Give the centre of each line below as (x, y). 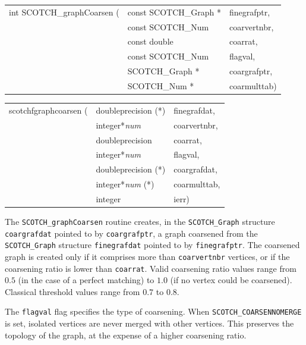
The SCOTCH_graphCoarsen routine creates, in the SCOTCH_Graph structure (140, 221)
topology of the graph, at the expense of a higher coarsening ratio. (126, 335)
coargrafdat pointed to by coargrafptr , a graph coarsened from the (131, 233)
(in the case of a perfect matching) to (86, 280)
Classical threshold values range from (72, 291)
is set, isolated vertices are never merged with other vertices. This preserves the (149, 323)
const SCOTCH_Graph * (174, 12)
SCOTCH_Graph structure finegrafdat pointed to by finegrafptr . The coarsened (152, 245)
